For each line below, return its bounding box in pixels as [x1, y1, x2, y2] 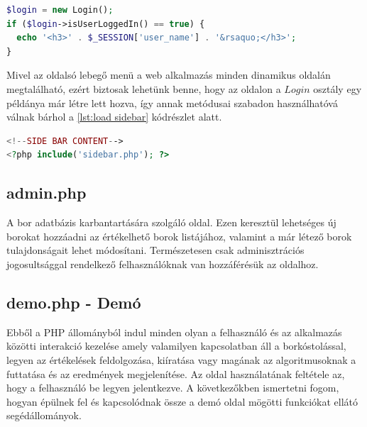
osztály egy [313, 81, 362, 96]
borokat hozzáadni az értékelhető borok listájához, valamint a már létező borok [6, 228, 352, 243]
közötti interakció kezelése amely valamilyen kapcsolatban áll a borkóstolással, [6, 338, 346, 353]
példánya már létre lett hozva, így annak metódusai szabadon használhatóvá [6, 95, 338, 110]
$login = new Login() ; [6, 5, 114, 15]
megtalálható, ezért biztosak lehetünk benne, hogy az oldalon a [6, 81, 281, 96]
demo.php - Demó [6, 291, 141, 313]
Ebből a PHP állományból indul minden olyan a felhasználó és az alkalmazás [6, 324, 342, 339]
